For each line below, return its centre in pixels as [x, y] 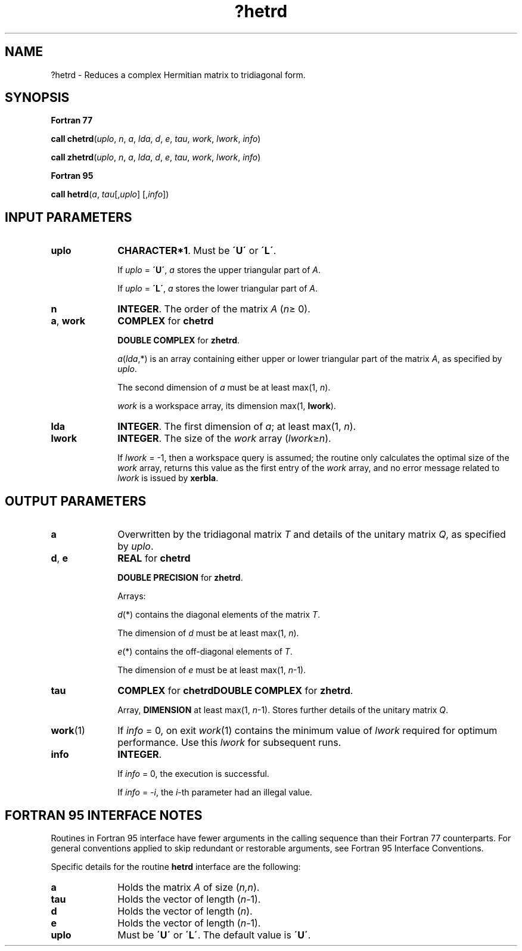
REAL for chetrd [154, 558]
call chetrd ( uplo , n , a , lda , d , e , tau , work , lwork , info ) [156, 139]
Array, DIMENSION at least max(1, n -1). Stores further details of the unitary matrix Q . [283, 710]
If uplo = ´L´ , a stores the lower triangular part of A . [218, 289]
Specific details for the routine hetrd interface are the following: [176, 866]
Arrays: [132, 596]
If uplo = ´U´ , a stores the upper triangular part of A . [219, 270]
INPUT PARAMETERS [69, 217]
